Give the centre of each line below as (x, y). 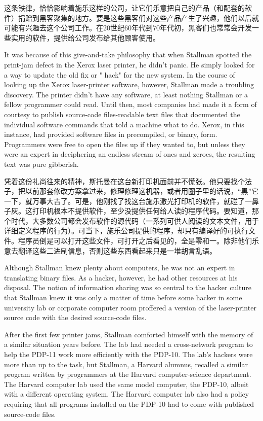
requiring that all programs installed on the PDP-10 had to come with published (129, 404)
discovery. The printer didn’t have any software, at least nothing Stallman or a (126, 94)
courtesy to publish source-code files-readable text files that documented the (122, 114)
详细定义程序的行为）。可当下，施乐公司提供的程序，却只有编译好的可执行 (126, 231)
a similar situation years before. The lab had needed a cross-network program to (128, 344)
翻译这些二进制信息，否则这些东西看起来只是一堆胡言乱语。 (117, 250)
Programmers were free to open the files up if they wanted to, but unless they (125, 144)
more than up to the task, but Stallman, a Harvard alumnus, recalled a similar (126, 364)
